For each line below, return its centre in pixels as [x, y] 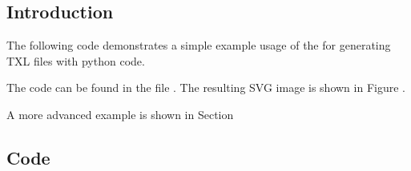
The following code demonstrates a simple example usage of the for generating [199, 45]
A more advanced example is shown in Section [120, 114]
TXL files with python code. [76, 60]
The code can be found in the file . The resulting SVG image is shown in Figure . [206, 87]
